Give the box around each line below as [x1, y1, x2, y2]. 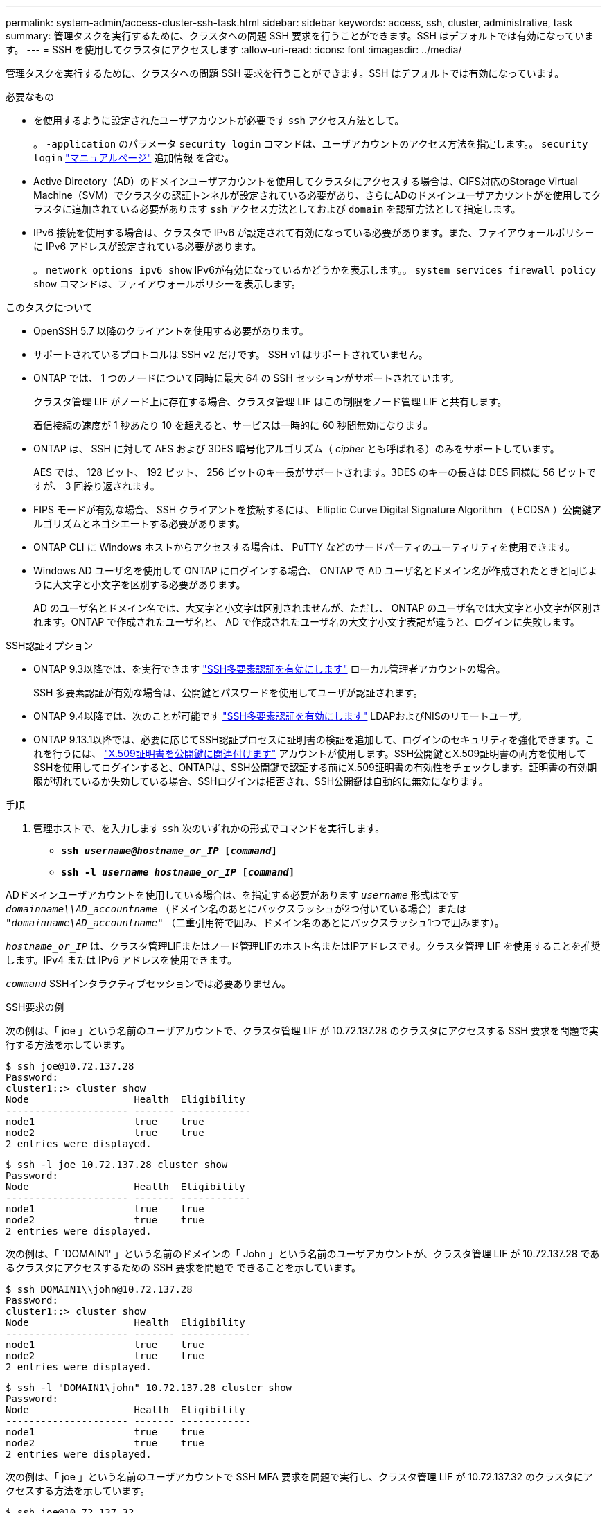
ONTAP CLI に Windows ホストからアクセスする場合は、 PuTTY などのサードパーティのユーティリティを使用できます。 [33, 541, 575, 553]
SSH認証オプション [6, 639, 94, 651]
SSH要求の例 [6, 1001, 64, 1013]
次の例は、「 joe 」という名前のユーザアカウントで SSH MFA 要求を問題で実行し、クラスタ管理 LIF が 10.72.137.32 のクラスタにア [6, 1471, 593, 1483]
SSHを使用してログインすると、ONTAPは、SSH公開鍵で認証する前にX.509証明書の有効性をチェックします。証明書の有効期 [33, 761, 597, 773]
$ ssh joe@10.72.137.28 [6, 1061, 134, 1072]
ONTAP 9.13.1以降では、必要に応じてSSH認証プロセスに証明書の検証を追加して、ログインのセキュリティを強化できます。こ [33, 734, 595, 745]
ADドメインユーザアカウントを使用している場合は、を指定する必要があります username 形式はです [6, 889, 459, 901]
